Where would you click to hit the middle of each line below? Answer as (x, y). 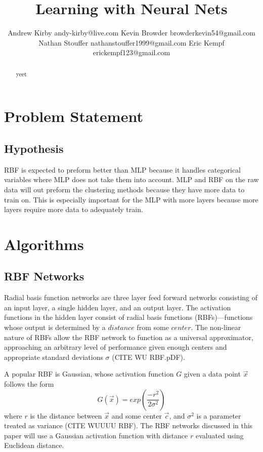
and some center (137, 415)
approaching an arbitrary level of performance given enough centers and (116, 347)
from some (153, 327)
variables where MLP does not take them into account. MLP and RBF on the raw (131, 179)
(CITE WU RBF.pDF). (148, 357)
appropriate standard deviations (54, 357)
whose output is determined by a (55, 327)
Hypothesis (34, 148)
